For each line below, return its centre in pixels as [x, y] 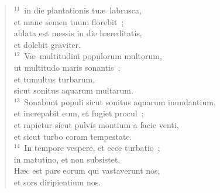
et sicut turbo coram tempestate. [73, 136]
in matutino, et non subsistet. [67, 159]
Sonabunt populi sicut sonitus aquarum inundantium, [120, 101]
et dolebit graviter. [47, 44]
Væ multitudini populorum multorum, [93, 56]
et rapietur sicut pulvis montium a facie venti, [96, 124]
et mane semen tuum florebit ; [69, 21]
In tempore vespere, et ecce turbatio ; [92, 148]
